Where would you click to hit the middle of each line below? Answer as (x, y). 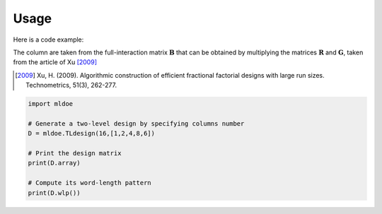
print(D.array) (54, 163)
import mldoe (51, 104)
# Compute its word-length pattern (89, 183)
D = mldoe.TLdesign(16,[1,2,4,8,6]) (92, 133)
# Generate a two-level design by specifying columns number (136, 123)
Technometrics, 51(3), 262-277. (71, 85)
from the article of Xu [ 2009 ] (55, 62)
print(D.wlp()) (54, 193)
